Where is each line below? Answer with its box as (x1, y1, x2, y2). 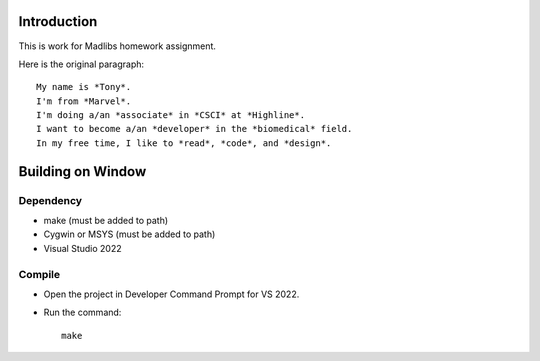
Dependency (18, 193, 83, 207)
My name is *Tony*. (36, 81, 132, 93)
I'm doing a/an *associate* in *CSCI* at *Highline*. (36, 110, 305, 121)
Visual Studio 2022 (43, 242, 122, 254)
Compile (18, 267, 60, 281)
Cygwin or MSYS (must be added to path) (43, 228, 216, 240)
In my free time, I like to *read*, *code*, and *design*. (36, 137, 332, 149)
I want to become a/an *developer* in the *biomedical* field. (36, 123, 353, 135)
